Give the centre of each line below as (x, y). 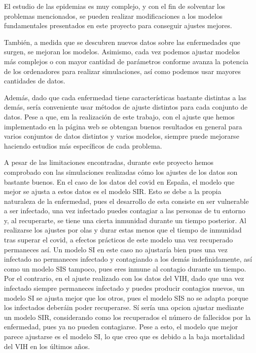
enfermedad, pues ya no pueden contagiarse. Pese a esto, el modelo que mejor (121, 327)
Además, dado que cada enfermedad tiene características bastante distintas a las (125, 97)
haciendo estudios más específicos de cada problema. (83, 145)
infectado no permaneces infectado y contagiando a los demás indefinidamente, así (128, 259)
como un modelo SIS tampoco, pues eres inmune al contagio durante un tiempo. (125, 268)
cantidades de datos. (35, 81)
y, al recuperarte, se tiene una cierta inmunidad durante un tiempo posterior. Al (125, 220)
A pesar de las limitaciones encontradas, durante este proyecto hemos (109, 162)
